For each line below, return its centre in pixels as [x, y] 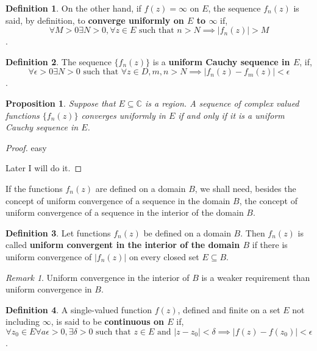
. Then [253, 232]
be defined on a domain [187, 232]
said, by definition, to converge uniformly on [95, 20]
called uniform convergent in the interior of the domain [123, 245]
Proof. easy [26, 147]
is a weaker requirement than [256, 277]
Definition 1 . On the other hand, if [73, 8]
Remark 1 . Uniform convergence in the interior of [98, 277]
